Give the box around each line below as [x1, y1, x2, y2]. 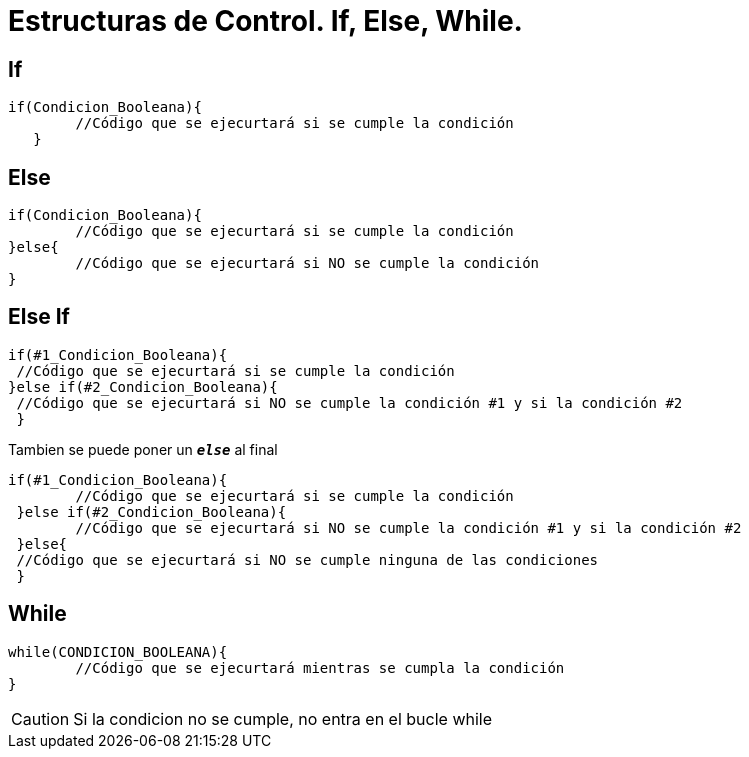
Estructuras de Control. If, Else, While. [8, 4, 523, 38]
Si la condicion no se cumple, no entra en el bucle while [73, 708, 493, 729]
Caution [11, 708, 70, 729]
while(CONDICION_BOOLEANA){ [8, 643, 228, 660]
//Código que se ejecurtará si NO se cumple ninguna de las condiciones [16, 551, 599, 568]
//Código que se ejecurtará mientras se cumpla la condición [75, 659, 565, 676]
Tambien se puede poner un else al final [8, 440, 278, 458]
